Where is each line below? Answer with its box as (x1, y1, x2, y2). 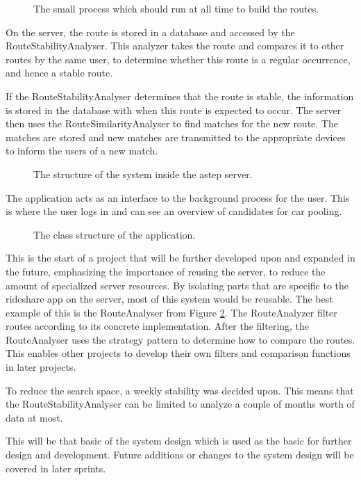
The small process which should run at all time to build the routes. (33, 1, 319, 15)
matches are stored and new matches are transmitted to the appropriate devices (6, 129, 346, 144)
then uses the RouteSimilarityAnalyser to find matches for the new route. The (6, 116, 338, 131)
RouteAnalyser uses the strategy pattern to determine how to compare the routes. (6, 332, 355, 346)
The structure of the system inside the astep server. (33, 166, 253, 181)
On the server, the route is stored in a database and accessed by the (6, 24, 295, 39)
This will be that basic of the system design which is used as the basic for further (6, 433, 352, 448)
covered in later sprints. (6, 461, 106, 475)
